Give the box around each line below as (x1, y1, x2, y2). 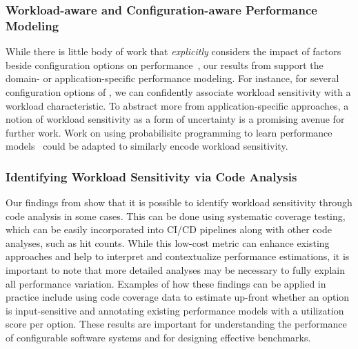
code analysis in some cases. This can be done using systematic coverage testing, (6, 208, 346, 223)
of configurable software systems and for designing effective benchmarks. (6, 330, 311, 345)
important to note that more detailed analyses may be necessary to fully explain (6, 263, 345, 277)
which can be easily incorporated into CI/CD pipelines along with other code (6, 222, 332, 237)
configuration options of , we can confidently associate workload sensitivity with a (6, 84, 351, 99)
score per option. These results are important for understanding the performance (6, 317, 347, 331)
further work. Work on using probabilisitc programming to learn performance (6, 125, 332, 139)
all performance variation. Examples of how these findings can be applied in (6, 276, 326, 290)
